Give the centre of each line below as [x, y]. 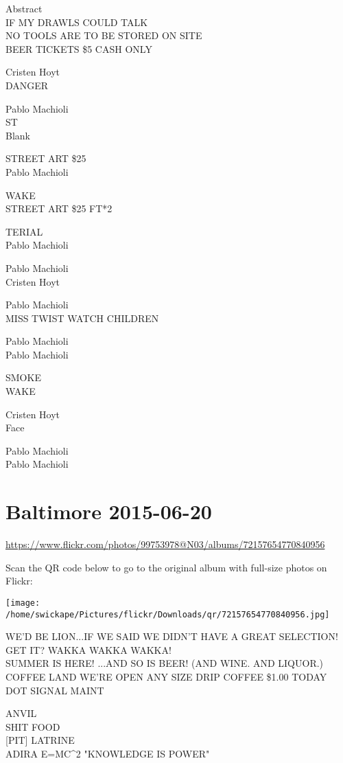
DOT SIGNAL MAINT [55, 690]
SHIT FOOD [33, 726]
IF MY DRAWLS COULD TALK [77, 22]
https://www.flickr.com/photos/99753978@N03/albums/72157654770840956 [165, 544]
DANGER [27, 85]
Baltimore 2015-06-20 [109, 511]
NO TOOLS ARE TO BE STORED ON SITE [104, 35]
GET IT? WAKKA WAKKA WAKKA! [88, 649]
